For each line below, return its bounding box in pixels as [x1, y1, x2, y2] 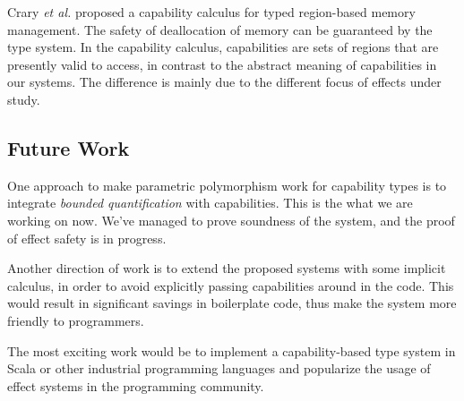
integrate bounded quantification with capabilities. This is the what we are [7, 193, 413, 212]
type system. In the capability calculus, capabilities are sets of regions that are [7, 38, 439, 56]
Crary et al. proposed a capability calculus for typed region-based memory [7, 3, 416, 21]
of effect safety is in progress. [7, 228, 167, 247]
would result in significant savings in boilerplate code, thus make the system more [7, 294, 457, 312]
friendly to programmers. [7, 311, 144, 329]
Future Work [7, 133, 130, 161]
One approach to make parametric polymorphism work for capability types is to [7, 175, 447, 194]
